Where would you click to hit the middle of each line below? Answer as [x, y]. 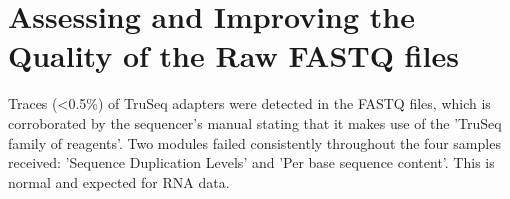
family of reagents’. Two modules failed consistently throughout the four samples [254, 142]
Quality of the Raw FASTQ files [233, 55]
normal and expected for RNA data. [119, 181]
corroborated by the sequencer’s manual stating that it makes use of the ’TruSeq [255, 122]
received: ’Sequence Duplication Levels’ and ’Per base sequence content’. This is [251, 162]
